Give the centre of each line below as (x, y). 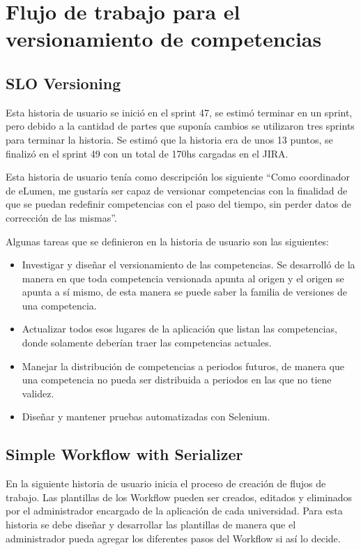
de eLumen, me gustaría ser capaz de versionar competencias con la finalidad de (177, 190)
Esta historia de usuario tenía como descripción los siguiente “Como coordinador (178, 177)
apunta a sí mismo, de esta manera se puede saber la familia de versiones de (184, 292)
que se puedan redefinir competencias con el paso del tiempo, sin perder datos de (178, 204)
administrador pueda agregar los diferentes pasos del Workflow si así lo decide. (173, 538)
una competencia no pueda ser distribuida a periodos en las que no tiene (177, 380)
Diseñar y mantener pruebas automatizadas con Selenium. (146, 417)
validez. (38, 393)
